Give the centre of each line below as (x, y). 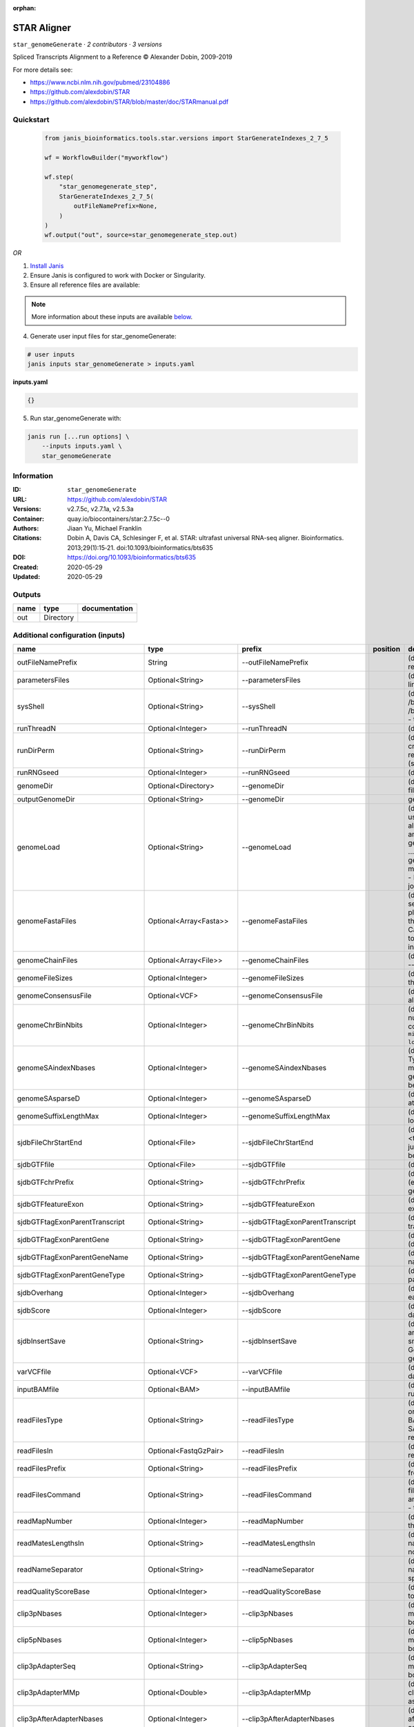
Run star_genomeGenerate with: (76, 418)
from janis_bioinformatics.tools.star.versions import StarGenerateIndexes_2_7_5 (187, 139)
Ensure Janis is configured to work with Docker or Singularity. (118, 276)
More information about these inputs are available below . (112, 317)
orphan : (24, 8)
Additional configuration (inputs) (69, 635)
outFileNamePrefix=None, (116, 206)
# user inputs (51, 354)
